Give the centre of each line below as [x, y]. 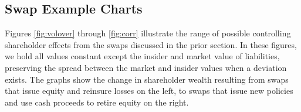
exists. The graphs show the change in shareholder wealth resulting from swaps [147, 79]
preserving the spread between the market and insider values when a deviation [146, 67]
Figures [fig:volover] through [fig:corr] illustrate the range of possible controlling [148, 33]
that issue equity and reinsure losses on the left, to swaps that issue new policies [149, 91]
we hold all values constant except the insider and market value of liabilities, [142, 56]
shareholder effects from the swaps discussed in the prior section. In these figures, [151, 44]
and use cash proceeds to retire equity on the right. [97, 102]
